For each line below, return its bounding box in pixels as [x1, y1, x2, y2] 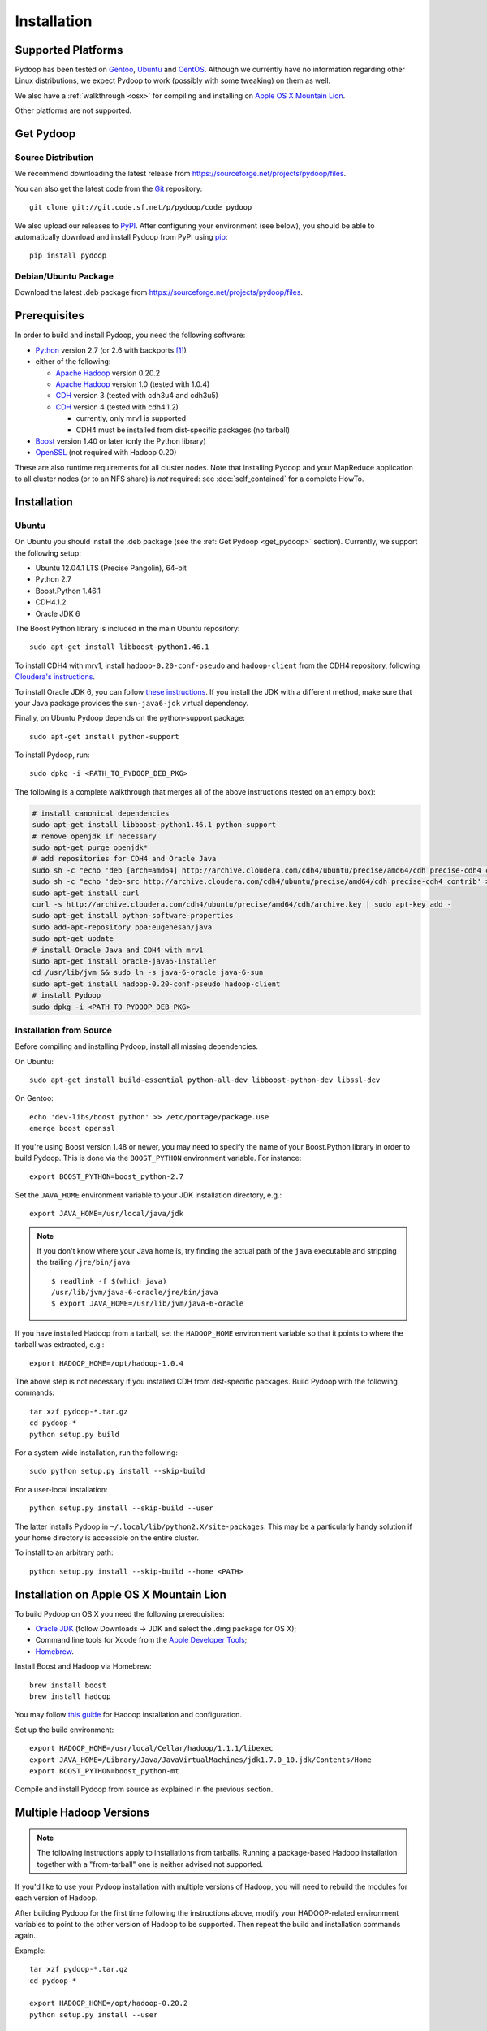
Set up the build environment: [15, 1725, 114, 1734]
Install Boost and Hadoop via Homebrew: [15, 1661, 152, 1671]
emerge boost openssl [29, 1124, 115, 1133]
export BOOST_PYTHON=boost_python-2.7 [29, 1172, 184, 1181]
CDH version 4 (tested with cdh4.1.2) [55, 402, 179, 412]
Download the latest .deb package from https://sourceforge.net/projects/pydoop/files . [15, 288, 304, 297]
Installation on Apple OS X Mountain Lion [15, 1587, 227, 1601]
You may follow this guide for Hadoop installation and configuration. [15, 1710, 243, 1720]
